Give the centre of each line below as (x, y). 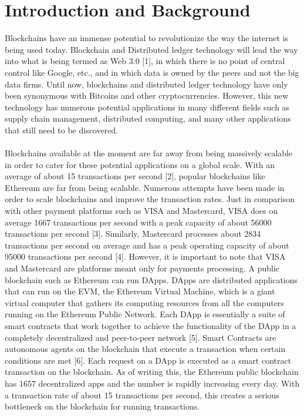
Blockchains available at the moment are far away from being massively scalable (149, 153)
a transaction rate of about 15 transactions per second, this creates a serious (142, 395)
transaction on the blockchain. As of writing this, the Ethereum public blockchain (152, 372)
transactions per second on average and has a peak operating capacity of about (147, 245)
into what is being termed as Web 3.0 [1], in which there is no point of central (145, 61)
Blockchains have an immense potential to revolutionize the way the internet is (147, 38)
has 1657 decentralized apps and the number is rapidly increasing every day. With (152, 383)
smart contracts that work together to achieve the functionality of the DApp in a (151, 325)
